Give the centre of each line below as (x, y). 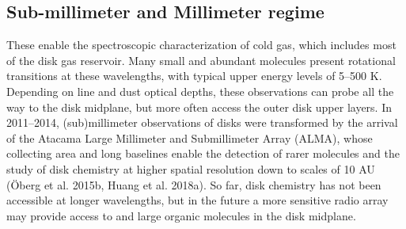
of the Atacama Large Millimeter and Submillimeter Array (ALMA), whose (190, 137)
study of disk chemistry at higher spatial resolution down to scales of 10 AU (191, 168)
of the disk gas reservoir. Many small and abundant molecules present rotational (201, 60)
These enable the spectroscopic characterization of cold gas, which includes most (201, 45)
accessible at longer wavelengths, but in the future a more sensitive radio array (197, 200)
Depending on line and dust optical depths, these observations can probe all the (200, 91)
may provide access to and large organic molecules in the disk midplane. (181, 215)
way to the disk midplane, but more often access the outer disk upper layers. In (199, 107)
